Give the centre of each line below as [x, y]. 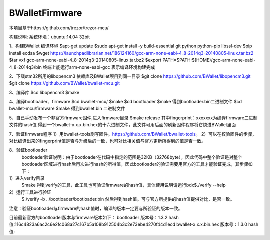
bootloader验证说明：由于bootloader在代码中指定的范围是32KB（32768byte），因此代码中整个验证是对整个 [132, 157]
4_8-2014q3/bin [26, 67]
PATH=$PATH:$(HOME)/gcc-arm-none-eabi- [209, 60]
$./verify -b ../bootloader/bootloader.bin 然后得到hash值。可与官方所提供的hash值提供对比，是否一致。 [128, 199]
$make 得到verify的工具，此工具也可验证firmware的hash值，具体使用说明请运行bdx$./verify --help [124, 185]
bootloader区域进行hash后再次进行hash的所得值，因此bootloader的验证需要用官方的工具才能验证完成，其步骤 [135, 164]
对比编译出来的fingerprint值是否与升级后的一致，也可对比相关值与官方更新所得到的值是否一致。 [108, 141]
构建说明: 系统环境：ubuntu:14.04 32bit [49, 37]
